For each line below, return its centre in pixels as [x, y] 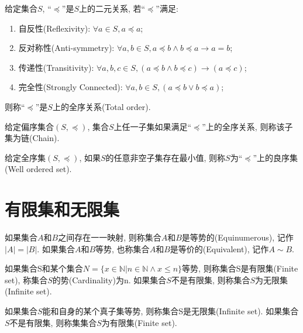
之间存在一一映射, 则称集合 [110, 237]
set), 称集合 [26, 279]
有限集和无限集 [62, 209]
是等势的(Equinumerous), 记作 [237, 237]
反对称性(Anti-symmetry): [66, 48]
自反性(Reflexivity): [54, 28]
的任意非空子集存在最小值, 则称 [166, 157]
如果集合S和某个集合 [44, 268]
